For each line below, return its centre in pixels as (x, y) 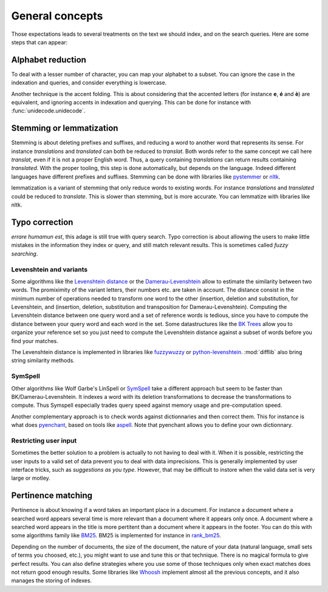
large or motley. (31, 478)
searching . (25, 253)
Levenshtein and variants (50, 269)
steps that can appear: (39, 42)
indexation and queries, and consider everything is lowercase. (89, 83)
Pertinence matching (52, 496)
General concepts (57, 16)
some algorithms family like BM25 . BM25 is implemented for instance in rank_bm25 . (116, 536)
